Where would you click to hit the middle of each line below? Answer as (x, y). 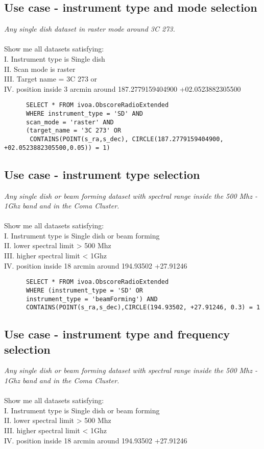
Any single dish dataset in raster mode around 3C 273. (90, 29)
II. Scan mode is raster (40, 69)
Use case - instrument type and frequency (117, 334)
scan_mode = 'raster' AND (70, 122)
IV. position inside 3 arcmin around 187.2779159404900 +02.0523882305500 (123, 88)
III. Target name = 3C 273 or (51, 79)
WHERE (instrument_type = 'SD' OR (85, 290)
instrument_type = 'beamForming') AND (92, 299)
